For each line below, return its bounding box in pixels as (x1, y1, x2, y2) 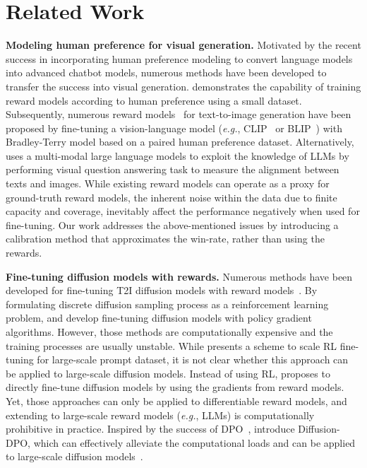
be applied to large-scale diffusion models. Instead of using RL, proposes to (6, 365, 330, 380)
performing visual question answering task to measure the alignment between (6, 162, 339, 177)
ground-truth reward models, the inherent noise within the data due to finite (6, 189, 337, 204)
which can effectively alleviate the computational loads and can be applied (33, 435, 356, 450)
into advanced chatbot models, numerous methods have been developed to (6, 65, 327, 80)
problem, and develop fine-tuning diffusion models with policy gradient (6, 310, 312, 325)
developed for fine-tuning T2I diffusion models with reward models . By (6, 283, 318, 298)
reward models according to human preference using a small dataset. (6, 93, 302, 107)
